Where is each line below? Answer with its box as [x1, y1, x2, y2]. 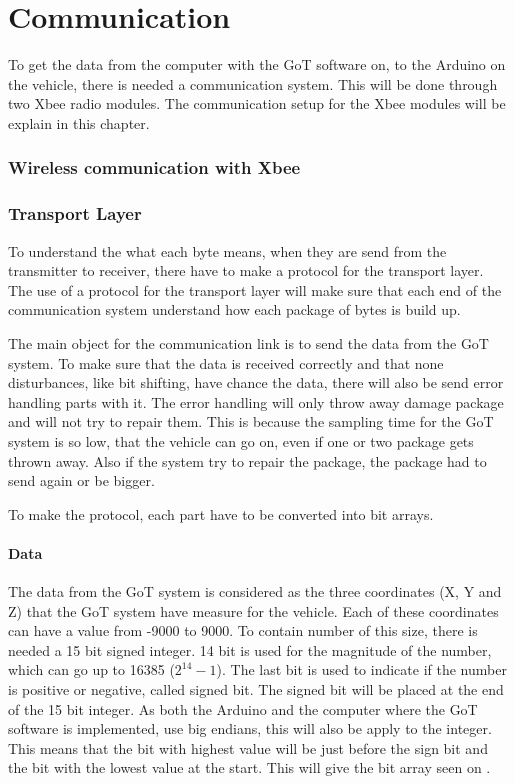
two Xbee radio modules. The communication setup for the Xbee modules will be [8, 93, 506, 114]
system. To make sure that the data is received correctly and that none [8, 352, 444, 373]
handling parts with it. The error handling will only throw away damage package [8, 391, 504, 412]
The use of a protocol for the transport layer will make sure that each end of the [8, 279, 502, 300]
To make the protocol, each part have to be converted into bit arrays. [8, 503, 434, 524]
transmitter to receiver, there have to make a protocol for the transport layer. [8, 260, 484, 281]
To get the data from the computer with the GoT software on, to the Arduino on [8, 54, 506, 75]
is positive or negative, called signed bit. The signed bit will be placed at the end [8, 679, 504, 700]
